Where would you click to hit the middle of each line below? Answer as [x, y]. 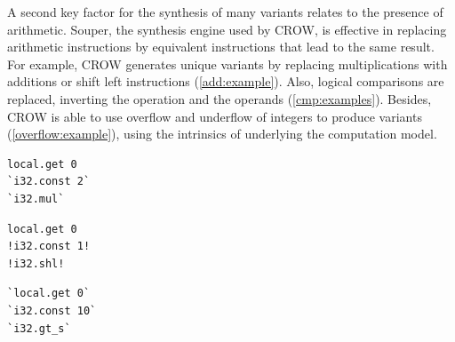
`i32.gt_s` [39, 328]
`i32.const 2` [49, 182]
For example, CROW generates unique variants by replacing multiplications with [227, 64]
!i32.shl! [36, 263]
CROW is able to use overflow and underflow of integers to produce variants [215, 116]
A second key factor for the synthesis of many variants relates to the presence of [225, 12]
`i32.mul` [36, 199]
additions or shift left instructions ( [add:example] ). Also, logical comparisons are [226, 81]
